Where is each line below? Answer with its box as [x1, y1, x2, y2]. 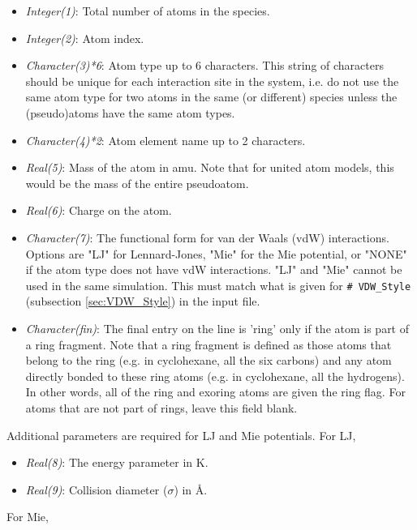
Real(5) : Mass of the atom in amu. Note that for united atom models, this [25, 159, 394, 176]
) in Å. [174, 481, 208, 498]
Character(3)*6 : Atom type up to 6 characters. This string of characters [25, 57, 384, 74]
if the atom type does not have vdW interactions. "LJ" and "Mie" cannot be [25, 261, 402, 278]
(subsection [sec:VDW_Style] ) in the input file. [25, 293, 260, 310]
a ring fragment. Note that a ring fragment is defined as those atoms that [25, 336, 392, 353]
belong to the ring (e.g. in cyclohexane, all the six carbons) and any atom [25, 352, 392, 369]
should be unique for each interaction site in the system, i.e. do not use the [25, 72, 399, 89]
